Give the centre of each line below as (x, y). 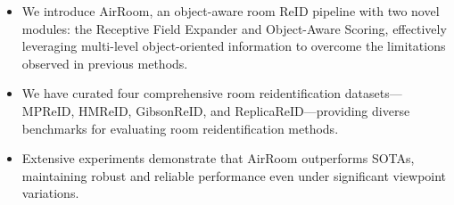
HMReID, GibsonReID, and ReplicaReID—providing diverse (244, 110)
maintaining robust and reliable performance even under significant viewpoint (234, 175)
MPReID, (48, 110)
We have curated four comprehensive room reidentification (182, 93)
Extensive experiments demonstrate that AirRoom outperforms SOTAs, (218, 158)
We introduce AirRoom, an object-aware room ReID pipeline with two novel (231, 11)
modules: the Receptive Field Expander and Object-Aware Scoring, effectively (234, 28)
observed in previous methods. (105, 63)
